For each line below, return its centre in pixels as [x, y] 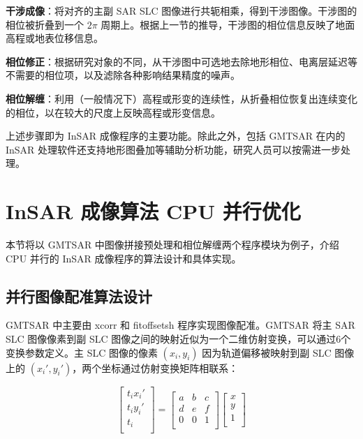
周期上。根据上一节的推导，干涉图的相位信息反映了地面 [228, 24]
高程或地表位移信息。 [54, 38]
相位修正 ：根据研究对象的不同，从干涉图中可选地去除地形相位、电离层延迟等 [181, 61]
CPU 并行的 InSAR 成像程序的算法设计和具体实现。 [124, 258]
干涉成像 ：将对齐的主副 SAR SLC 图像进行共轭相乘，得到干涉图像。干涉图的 [181, 10]
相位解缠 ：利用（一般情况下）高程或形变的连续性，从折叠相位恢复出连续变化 [181, 98]
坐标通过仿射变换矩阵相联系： [170, 367]
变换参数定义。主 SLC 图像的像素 [82, 352]
